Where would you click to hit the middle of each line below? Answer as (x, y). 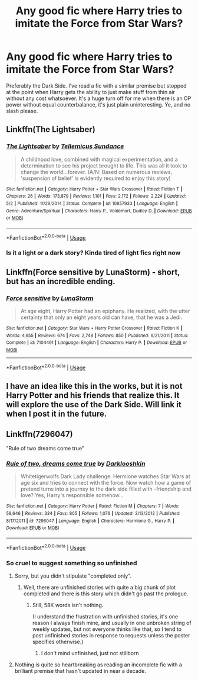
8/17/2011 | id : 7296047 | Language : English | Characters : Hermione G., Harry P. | (90, 521)
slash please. (22, 111)
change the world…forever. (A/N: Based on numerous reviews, (96, 172)
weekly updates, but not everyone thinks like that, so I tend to (107, 629)
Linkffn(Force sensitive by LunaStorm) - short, (93, 272)
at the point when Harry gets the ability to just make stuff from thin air (91, 92)
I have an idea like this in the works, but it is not (94, 386)
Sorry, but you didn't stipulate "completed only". (73, 576)
